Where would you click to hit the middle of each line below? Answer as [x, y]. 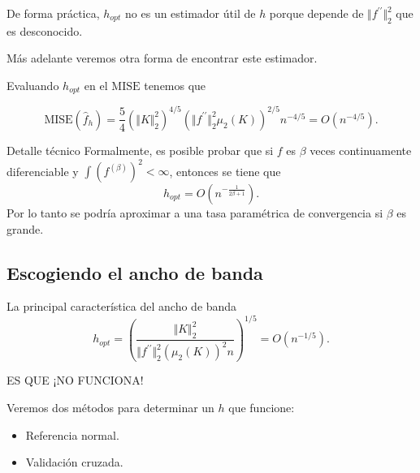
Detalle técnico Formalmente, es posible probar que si [140, 150]
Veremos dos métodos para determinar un [110, 408]
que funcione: [262, 408]
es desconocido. [45, 30]
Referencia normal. [72, 434]
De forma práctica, [53, 13]
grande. [25, 228]
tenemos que [175, 85]
